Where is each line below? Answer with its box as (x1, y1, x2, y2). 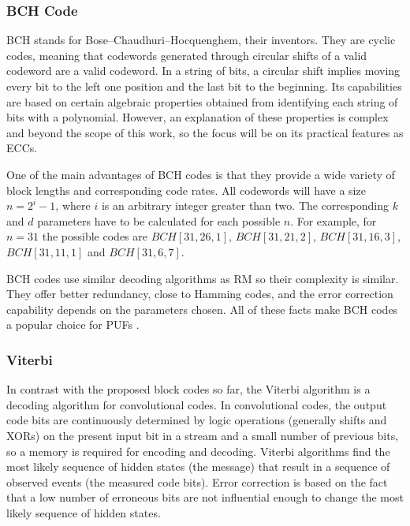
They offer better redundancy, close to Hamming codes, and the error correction (6, 285, 393, 302)
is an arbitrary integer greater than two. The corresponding (101, 197, 389, 214)
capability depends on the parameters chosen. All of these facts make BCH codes (6, 300, 398, 317)
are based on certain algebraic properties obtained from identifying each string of (6, 93, 398, 110)
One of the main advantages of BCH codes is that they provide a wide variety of (6, 166, 395, 182)
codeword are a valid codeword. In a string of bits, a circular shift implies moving (6, 62, 401, 79)
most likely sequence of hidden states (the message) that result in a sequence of (6, 458, 390, 475)
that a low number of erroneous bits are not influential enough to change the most (6, 489, 404, 505)
